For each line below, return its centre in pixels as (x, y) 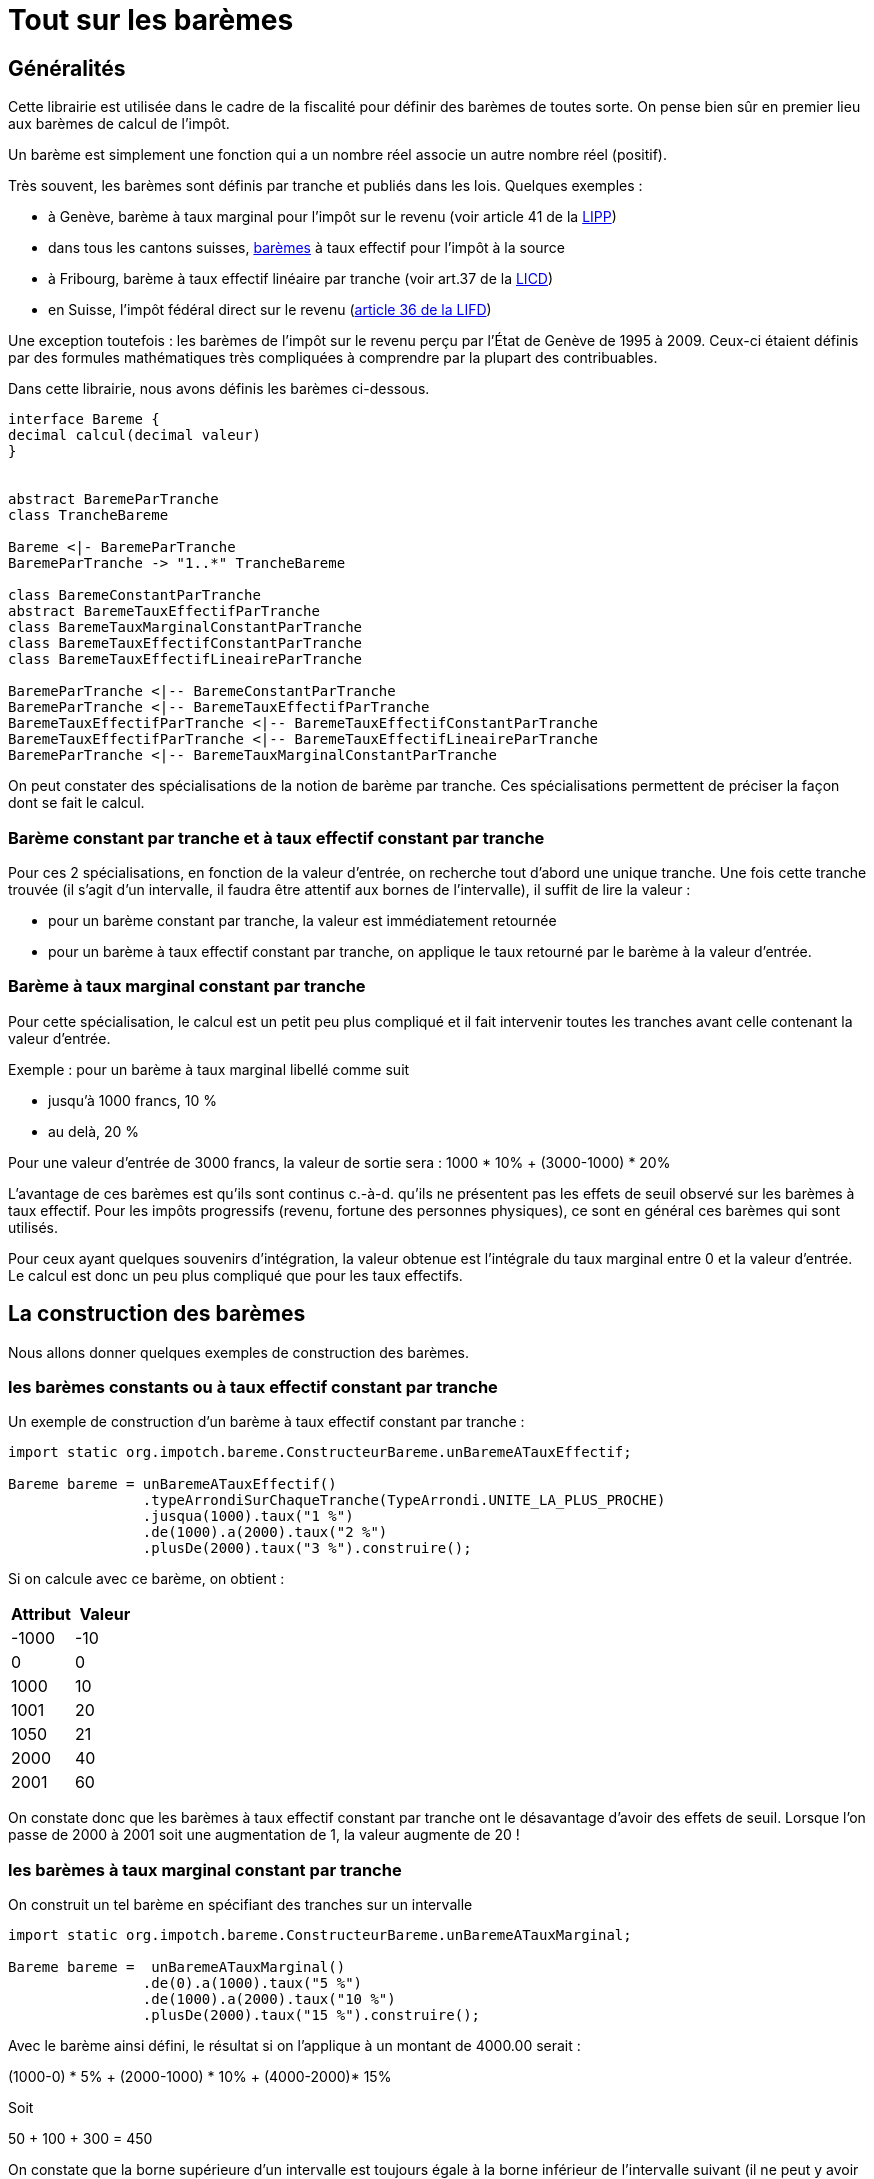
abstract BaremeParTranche (113, 499)
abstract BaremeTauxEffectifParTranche (164, 611)
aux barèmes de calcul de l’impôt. (119, 124)
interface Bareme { (84, 419)
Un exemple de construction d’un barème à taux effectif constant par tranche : (266, 1422)
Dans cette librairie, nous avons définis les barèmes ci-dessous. (219, 389)
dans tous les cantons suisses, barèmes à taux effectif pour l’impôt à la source (306, 248)
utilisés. (33, 1227)
